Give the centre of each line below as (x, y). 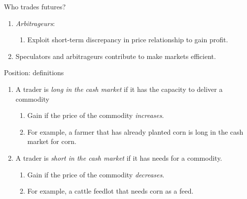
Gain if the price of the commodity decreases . (96, 174)
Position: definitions (34, 72)
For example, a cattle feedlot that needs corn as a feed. (110, 191)
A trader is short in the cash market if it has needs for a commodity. (119, 157)
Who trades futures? (35, 6)
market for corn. (52, 141)
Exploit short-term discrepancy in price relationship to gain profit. (128, 40)
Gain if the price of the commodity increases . (96, 115)
